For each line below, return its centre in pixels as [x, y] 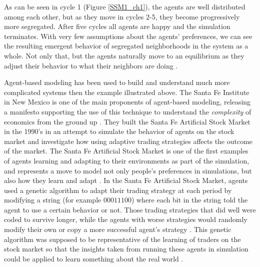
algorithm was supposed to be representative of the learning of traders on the [122, 239]
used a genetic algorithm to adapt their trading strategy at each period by [118, 190]
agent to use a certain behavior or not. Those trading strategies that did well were [130, 209]
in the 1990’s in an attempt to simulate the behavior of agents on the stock [119, 131]
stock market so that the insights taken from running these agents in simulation [126, 249]
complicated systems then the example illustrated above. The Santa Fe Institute [127, 92]
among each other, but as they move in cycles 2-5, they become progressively [122, 16]
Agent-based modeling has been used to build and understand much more [117, 82]
